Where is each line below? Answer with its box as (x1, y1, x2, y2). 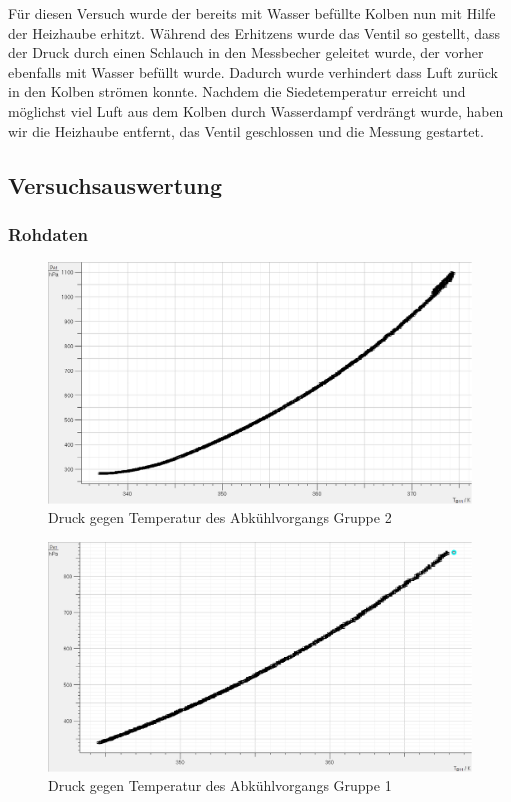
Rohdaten (8, 221, 88, 246)
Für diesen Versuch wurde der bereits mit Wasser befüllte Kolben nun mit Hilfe (8, 3, 496, 23)
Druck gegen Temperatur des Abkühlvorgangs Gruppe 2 (48, 507, 392, 528)
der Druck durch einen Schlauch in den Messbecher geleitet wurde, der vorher (8, 42, 484, 63)
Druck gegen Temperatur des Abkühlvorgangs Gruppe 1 (48, 775, 392, 796)
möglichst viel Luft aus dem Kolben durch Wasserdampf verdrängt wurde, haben (8, 100, 504, 121)
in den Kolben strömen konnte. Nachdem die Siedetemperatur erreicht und (8, 81, 466, 102)
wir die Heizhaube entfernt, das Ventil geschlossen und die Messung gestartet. (8, 120, 484, 141)
